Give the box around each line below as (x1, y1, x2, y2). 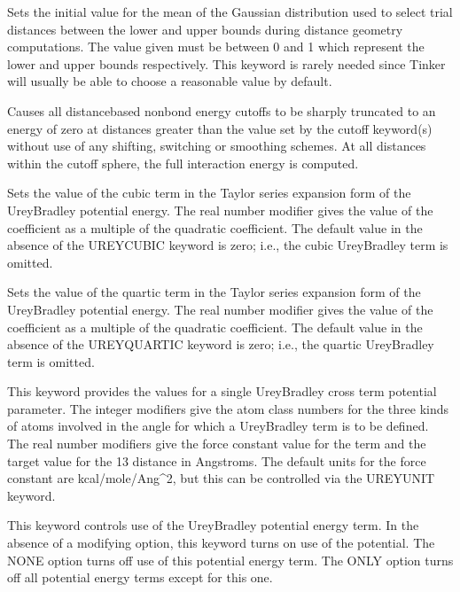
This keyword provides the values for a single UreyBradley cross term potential (7, 382, 437, 401)
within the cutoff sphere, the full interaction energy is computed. (7, 153, 359, 172)
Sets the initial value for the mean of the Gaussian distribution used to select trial (7, 3, 453, 20)
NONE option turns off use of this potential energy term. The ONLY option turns (7, 550, 454, 569)
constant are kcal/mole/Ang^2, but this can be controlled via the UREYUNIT (7, 469, 435, 487)
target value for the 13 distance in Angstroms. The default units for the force (7, 451, 426, 470)
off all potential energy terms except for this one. (7, 568, 273, 587)
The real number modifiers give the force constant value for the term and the (7, 434, 426, 453)
